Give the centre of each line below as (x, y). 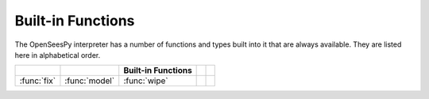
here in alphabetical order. (58, 55)
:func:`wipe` (146, 81)
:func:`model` (90, 81)
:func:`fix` (37, 81)
